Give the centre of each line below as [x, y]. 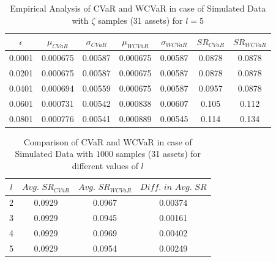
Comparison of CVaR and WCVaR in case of [108, 141]
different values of [105, 165]
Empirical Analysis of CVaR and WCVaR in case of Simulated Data [138, 8]
